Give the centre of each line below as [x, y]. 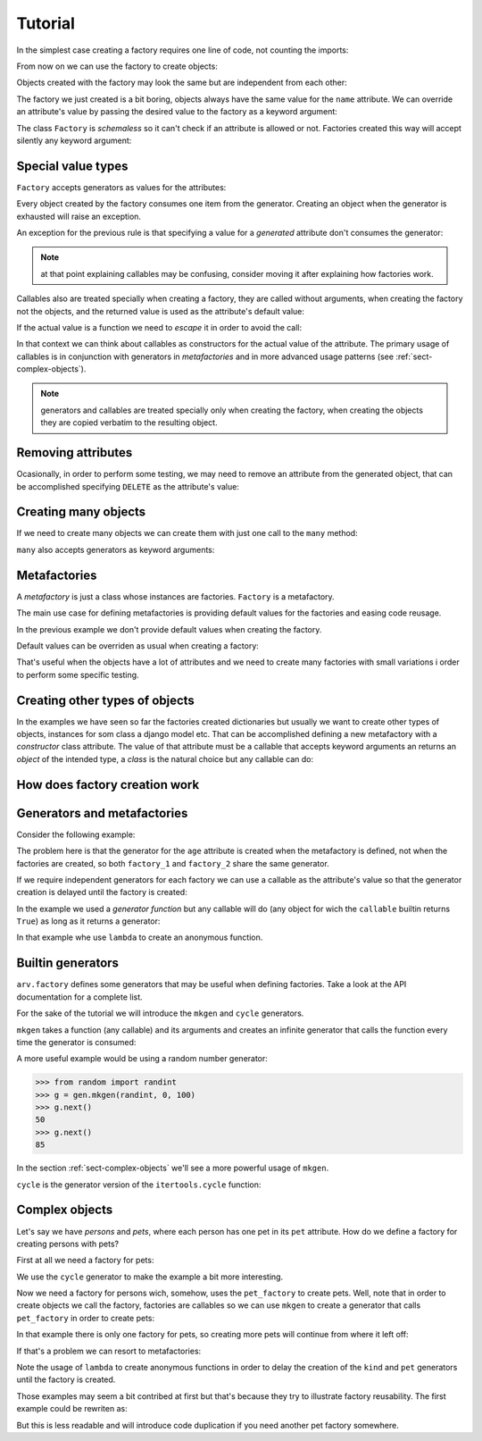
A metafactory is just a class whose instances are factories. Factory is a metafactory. [175, 596]
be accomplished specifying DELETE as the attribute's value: [128, 486]
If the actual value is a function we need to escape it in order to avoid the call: [159, 327]
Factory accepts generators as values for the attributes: [121, 187]
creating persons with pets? [68, 1244]
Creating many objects [81, 512]
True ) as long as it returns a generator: [88, 921]
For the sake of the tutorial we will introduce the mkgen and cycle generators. [160, 1013]
